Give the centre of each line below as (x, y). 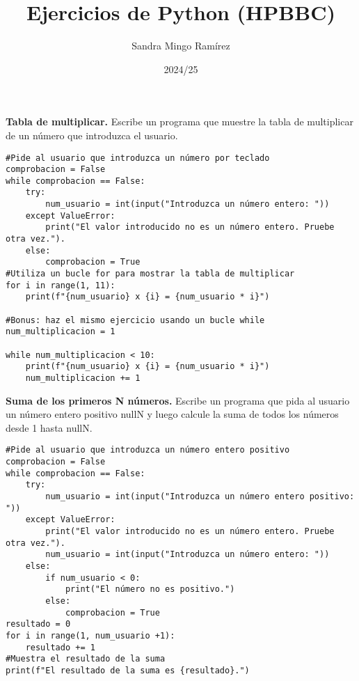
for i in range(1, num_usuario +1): (90, 635)
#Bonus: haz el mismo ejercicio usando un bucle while (135, 320)
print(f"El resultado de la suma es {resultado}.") (128, 670)
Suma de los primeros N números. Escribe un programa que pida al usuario (178, 400)
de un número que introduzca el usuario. (92, 135)
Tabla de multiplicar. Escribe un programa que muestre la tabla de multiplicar (179, 122)
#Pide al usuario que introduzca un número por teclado (138, 158)
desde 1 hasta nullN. (49, 427)
